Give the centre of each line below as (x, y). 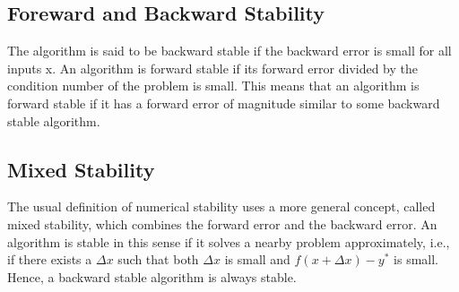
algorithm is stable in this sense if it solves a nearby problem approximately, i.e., (229, 241)
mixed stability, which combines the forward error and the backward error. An (222, 223)
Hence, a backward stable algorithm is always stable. (152, 276)
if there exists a (50, 259)
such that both (158, 259)
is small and (257, 259)
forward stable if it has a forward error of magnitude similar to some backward (224, 103)
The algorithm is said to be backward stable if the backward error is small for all (229, 51)
